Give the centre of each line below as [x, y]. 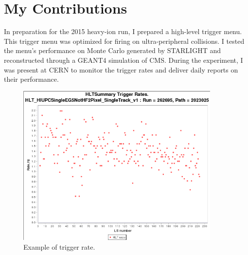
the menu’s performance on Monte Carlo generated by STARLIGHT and [112, 50]
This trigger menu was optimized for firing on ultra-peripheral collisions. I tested [124, 41]
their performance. [31, 79]
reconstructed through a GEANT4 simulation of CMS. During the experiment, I [124, 60]
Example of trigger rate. [59, 246]
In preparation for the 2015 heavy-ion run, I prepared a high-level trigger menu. [123, 31]
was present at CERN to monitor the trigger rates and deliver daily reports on [121, 69]
